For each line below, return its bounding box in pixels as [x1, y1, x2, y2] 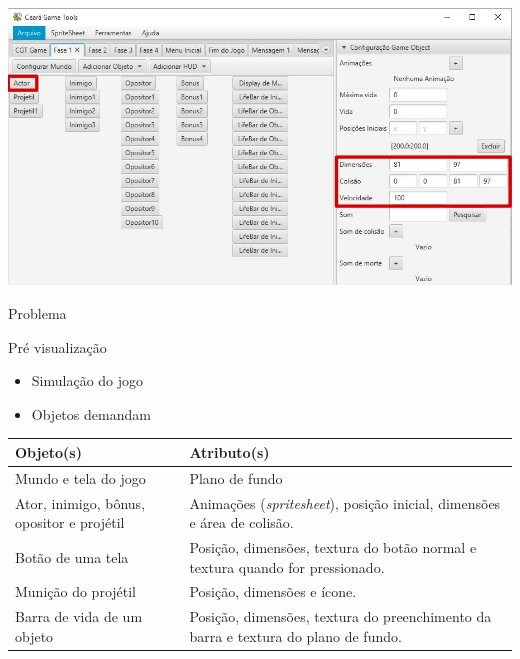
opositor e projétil [15, 512, 125, 533]
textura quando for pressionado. [189, 556, 385, 577]
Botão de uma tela [15, 546, 129, 567]
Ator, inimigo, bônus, [15, 492, 146, 513]
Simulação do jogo [31, 370, 144, 391]
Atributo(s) [189, 441, 270, 462]
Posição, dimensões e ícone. [189, 581, 357, 602]
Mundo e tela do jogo [15, 467, 146, 488]
